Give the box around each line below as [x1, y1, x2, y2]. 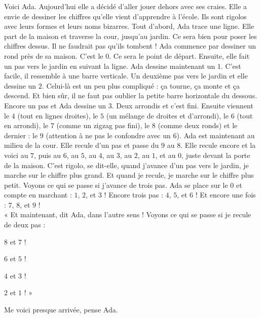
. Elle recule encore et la [180, 140, 256, 150]
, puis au [34, 149, 61, 160]
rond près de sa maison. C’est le [4, 50, 103, 61]
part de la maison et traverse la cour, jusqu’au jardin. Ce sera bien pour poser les [4, 30, 257, 41]
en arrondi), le [4, 120, 49, 131]
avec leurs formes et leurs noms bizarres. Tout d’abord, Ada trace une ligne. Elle [4, 21, 254, 31]
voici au [4, 149, 28, 160]
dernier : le [4, 130, 38, 140]
